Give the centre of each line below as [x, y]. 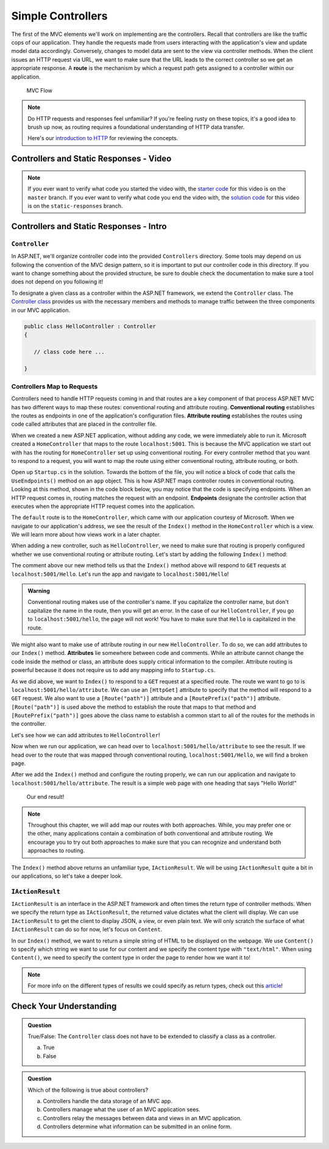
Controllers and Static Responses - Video [91, 159]
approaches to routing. [56, 850]
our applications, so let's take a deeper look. [67, 876]
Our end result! [45, 797]
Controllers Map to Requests [55, 386]
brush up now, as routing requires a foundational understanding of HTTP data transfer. [136, 127]
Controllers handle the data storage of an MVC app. [108, 1101]
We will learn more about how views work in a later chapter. [86, 535]
